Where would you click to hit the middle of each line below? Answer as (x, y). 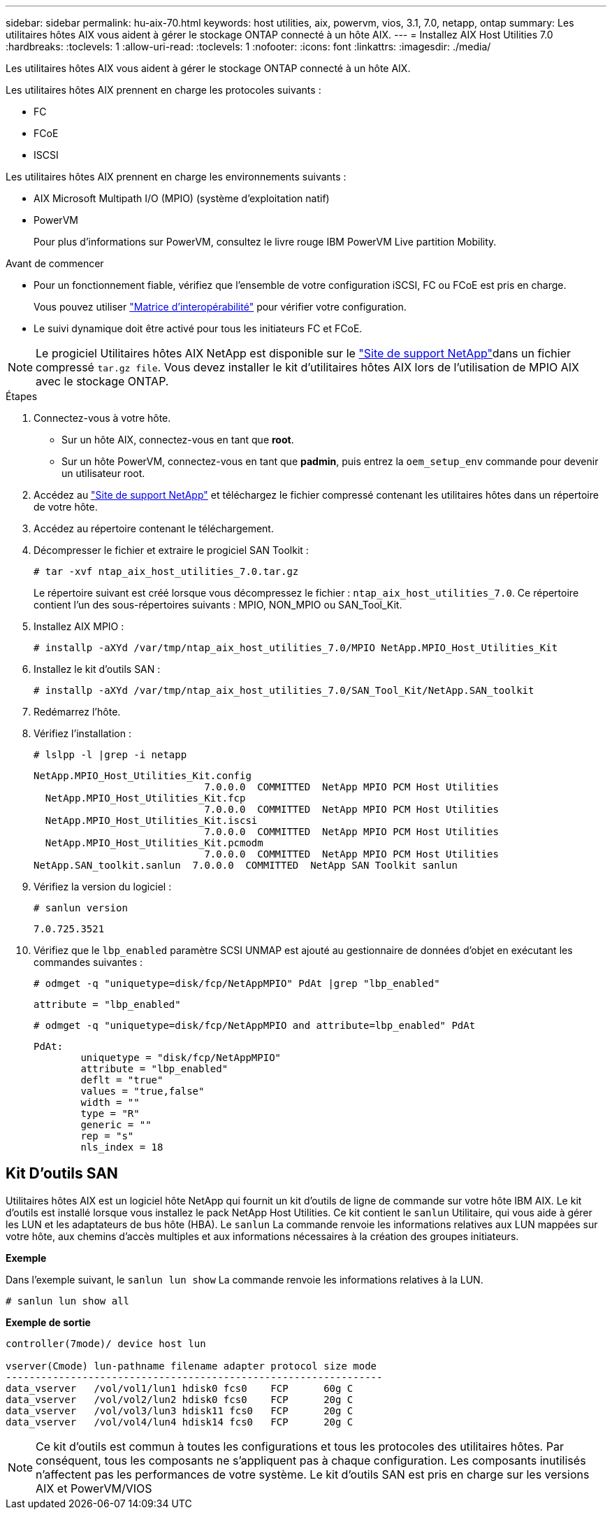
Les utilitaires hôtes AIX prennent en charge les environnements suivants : (176, 177)
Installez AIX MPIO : (79, 626)
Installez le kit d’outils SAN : (97, 669)
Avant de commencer (55, 263)
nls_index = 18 (122, 1147)
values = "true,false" (143, 1091)
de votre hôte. (66, 507)
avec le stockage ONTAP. (102, 381)
